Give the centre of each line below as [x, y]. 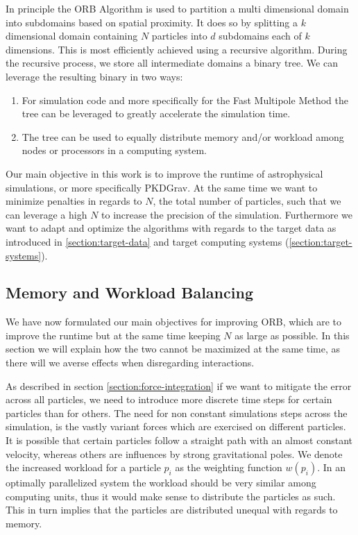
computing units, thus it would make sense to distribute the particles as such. [171, 496]
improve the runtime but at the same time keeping [113, 335]
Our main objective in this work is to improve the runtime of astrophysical [164, 173]
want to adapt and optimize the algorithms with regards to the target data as [171, 228]
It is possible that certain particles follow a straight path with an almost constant [179, 440]
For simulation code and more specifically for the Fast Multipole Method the [185, 100]
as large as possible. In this [292, 335]
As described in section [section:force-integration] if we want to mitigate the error [179, 385]
